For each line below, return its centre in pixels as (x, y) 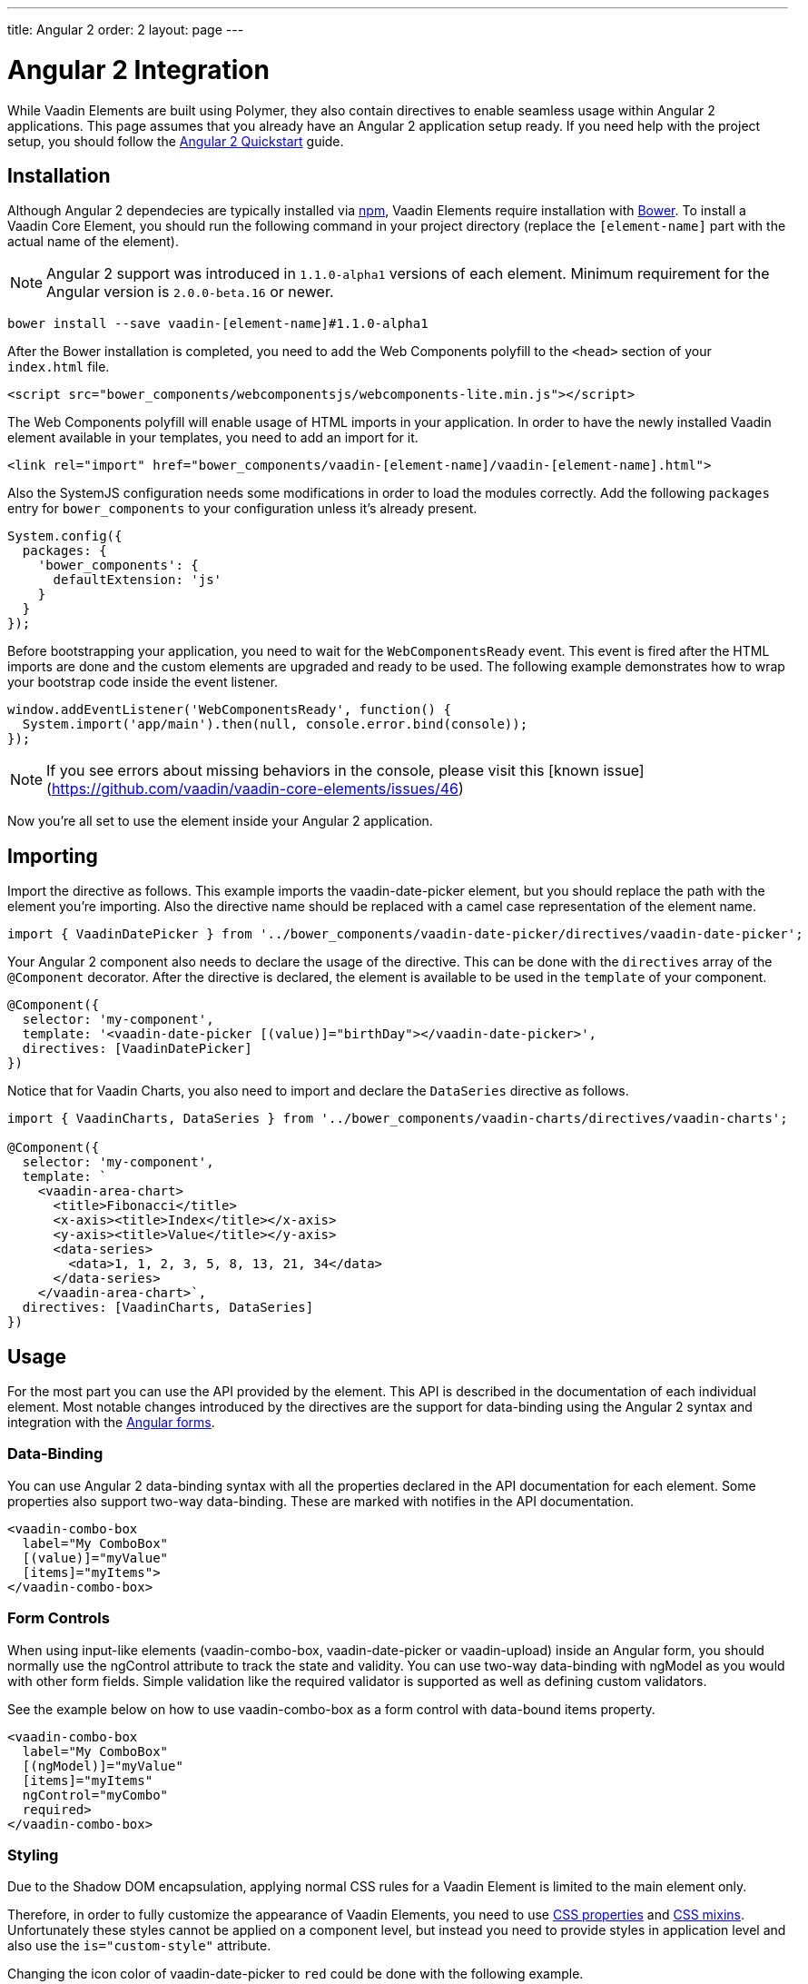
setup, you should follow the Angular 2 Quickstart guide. (176, 141)
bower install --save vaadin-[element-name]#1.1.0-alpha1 (218, 324)
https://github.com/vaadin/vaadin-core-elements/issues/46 (255, 789)
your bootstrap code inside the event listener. (143, 682)
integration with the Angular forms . (111, 1423)
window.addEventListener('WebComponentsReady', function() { (229, 710)
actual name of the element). (94, 242)
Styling (33, 1855)
